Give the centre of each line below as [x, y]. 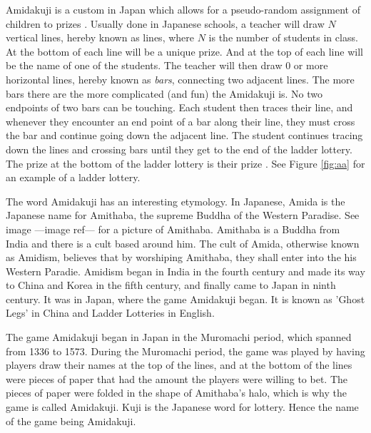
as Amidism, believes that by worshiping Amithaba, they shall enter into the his [181, 257]
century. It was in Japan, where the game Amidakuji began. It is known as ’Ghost [185, 299]
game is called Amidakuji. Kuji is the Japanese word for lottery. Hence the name [182, 407]
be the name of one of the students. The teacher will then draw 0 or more [167, 65]
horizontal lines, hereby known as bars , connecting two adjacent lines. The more [180, 79]
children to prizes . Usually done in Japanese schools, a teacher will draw [165, 23]
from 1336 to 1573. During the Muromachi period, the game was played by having [185, 351]
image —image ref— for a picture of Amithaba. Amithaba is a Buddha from [173, 229]
